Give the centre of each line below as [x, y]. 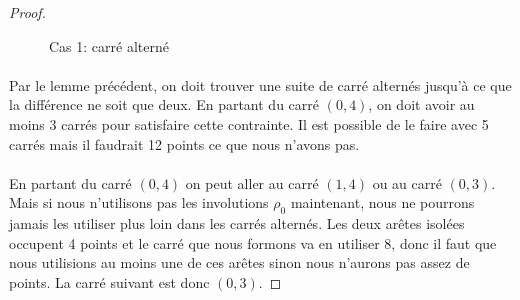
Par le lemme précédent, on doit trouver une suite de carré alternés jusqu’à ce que [260, 84]
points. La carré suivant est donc [109, 281]
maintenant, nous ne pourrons [382, 202]
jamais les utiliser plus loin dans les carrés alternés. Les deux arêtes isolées [237, 223]
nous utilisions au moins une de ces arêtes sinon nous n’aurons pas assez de [239, 262]
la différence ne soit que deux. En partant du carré [164, 104]
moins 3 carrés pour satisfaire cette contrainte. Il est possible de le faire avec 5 [249, 123]
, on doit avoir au [421, 104]
